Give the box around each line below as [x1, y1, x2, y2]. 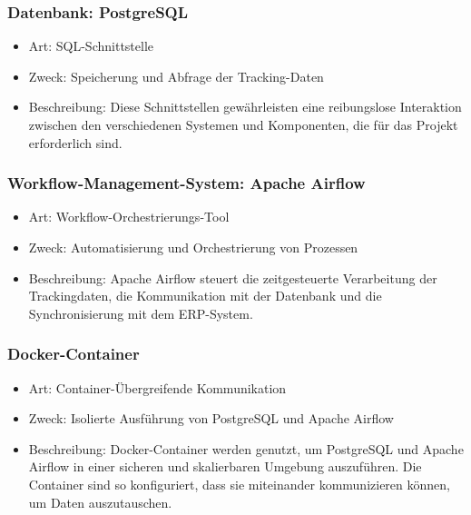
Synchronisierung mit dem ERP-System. [28, 303, 253, 322]
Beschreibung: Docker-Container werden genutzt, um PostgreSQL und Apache [28, 439, 464, 458]
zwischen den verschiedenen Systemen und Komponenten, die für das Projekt [28, 115, 458, 134]
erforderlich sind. [28, 133, 123, 152]
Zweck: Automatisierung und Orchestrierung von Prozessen [28, 238, 358, 256]
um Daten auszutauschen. [28, 492, 172, 511]
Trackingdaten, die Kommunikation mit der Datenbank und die [28, 286, 382, 305]
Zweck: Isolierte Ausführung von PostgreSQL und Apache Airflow [28, 409, 394, 428]
